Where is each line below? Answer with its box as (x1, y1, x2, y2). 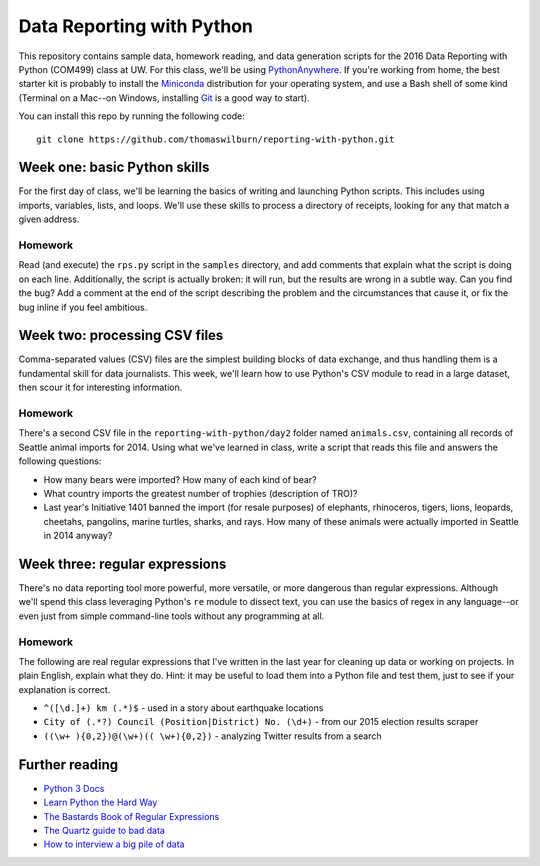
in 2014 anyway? (43, 530, 113, 542)
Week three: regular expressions (18, 555, 227, 572)
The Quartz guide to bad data (43, 824, 165, 836)
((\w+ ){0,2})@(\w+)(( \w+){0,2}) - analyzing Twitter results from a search (43, 730, 382, 742)
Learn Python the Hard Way (43, 796, 158, 809)
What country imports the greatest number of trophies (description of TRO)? (43, 487, 358, 499)
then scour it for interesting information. (18, 381, 183, 394)
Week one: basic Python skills (18, 159, 210, 176)
